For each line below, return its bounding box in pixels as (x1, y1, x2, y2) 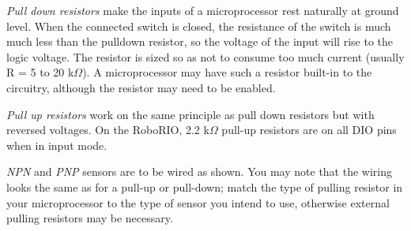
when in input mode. (6, 136, 107, 153)
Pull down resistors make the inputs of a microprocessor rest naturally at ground (6, 2, 399, 18)
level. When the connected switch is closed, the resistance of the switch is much (6, 17, 391, 34)
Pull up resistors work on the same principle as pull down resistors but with (6, 106, 375, 122)
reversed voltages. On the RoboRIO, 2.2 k (6, 121, 209, 138)
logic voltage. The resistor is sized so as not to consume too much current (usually (6, 48, 405, 65)
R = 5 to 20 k (6, 64, 74, 80)
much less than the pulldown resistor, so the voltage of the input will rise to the (6, 33, 394, 50)
